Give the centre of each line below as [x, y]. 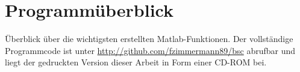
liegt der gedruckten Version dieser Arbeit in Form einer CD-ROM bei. [136, 62]
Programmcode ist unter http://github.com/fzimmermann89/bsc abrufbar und [150, 50]
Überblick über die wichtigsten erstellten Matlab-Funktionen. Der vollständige [149, 39]
